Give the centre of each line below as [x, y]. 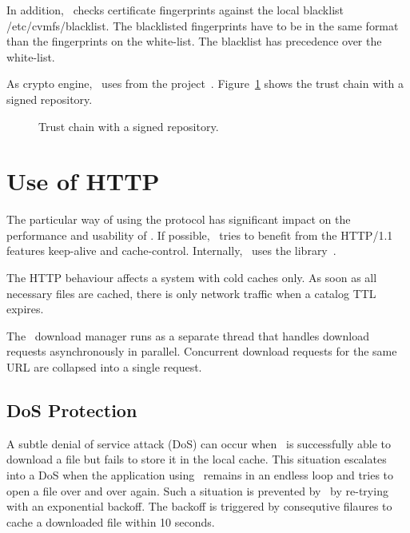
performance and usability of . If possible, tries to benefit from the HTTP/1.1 [200, 235]
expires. [25, 309]
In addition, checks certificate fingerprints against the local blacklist [175, 10]
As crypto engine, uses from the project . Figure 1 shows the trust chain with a [205, 84]
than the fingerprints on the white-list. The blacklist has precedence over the [194, 41]
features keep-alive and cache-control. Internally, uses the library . [171, 251]
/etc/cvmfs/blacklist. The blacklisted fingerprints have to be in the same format [203, 25]
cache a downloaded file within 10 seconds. [111, 521]
